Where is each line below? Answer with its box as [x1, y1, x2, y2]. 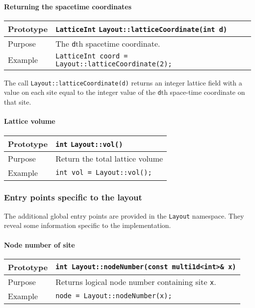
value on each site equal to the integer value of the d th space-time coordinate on [4, 87, 245, 97]
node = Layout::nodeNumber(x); [55, 292, 172, 300]
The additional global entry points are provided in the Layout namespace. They [4, 210, 244, 221]
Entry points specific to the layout [4, 191, 142, 203]
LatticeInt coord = [55, 52, 128, 60]
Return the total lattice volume [55, 152, 163, 164]
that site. [4, 97, 31, 107]
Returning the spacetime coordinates [4, 1, 132, 11]
